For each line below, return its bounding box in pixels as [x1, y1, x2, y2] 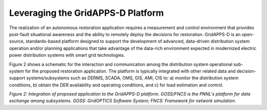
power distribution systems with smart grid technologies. [9, 52, 126, 58]
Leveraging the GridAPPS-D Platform [9, 7, 164, 18]
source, [9, 38, 25, 44]
